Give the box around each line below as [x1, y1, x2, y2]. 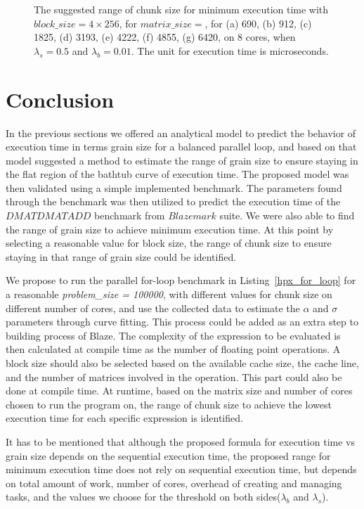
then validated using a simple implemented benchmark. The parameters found [6, 180, 342, 195]
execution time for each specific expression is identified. [6, 411, 243, 425]
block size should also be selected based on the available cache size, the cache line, [6, 356, 359, 370]
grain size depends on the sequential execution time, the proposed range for [6, 448, 331, 463]
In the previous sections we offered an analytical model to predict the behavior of [6, 125, 356, 140]
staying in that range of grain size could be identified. [6, 249, 237, 264]
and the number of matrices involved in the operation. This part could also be [6, 369, 342, 384]
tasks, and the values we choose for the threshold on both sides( [6, 489, 281, 504]
